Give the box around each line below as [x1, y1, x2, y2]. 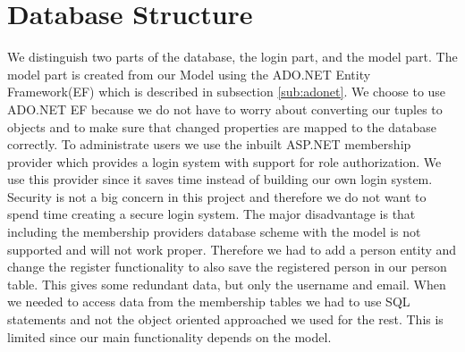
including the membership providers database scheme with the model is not [7, 222, 421, 241]
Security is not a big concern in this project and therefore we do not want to [7, 187, 427, 205]
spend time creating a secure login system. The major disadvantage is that [7, 205, 416, 223]
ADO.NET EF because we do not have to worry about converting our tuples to [7, 99, 443, 118]
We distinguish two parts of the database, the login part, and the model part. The [7, 47, 458, 66]
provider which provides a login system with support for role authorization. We [7, 152, 442, 171]
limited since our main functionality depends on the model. [7, 327, 332, 346]
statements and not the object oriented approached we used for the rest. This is [7, 310, 444, 329]
